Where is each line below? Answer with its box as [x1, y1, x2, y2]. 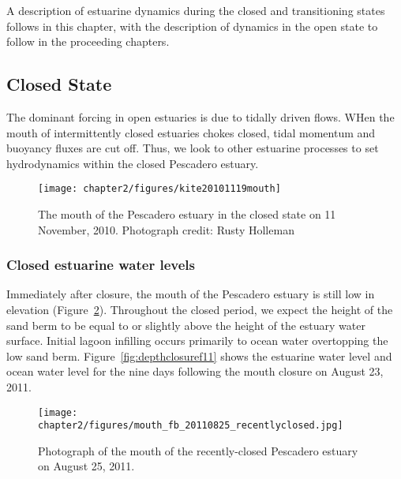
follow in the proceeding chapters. [6, 33, 170, 50]
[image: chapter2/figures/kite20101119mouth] [38, 183, 281, 195]
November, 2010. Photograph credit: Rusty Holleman [38, 221, 294, 238]
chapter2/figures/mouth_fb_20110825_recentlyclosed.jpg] [38, 420, 343, 432]
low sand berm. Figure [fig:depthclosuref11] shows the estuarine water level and [6, 347, 392, 364]
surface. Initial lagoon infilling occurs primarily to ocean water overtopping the [6, 332, 388, 349]
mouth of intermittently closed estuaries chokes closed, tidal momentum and [6, 124, 376, 140]
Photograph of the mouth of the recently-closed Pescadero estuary [38, 442, 358, 458]
